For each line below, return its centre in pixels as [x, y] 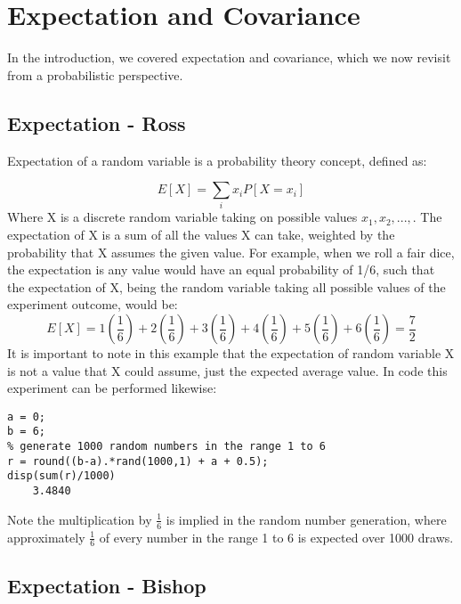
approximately [46, 537]
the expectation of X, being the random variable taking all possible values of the [226, 286]
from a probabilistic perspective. [95, 74]
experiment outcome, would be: [93, 304]
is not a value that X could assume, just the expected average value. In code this [227, 370]
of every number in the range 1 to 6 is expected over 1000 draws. [276, 537]
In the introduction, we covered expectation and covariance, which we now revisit [229, 57]
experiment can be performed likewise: [112, 388]
